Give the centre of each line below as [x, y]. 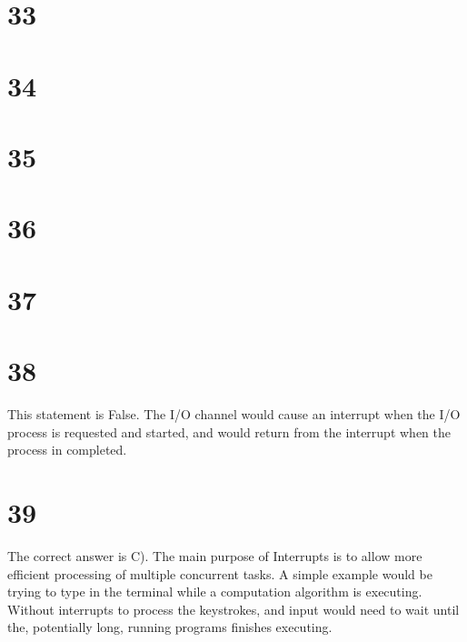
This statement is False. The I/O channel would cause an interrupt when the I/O [234, 414]
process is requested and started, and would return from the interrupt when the [229, 431]
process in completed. [67, 450]
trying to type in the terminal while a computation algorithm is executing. [215, 592]
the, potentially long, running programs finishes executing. [170, 627]
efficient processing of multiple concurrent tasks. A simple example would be [220, 573]
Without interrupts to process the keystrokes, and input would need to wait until [233, 609]
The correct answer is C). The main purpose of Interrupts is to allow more [215, 555]
